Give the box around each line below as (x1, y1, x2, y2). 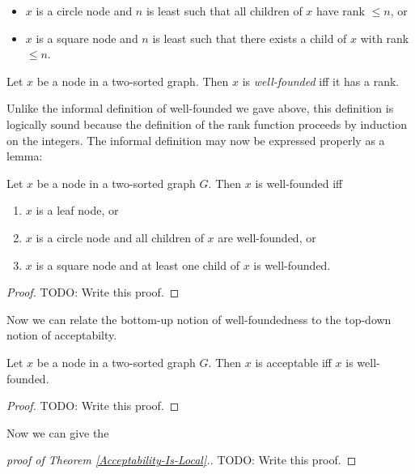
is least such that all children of (146, 2, 303, 19)
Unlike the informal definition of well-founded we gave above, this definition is (6, 100, 394, 117)
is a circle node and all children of (36, 228, 204, 246)
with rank (360, 29, 409, 46)
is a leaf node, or (36, 202, 119, 219)
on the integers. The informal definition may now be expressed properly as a (6, 131, 385, 148)
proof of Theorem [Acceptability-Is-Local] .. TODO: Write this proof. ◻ (6, 451, 357, 468)
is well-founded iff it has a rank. (242, 72, 400, 89)
